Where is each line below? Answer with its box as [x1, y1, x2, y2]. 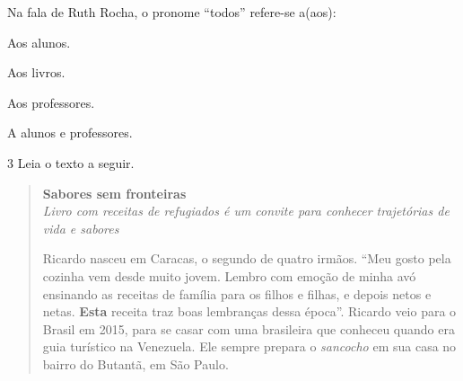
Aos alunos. [7, 32, 71, 51]
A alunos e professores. [7, 123, 133, 142]
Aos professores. [7, 93, 95, 111]
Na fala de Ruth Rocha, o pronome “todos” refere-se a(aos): [7, 3, 336, 21]
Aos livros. [7, 63, 66, 82]
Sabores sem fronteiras [42, 183, 187, 202]
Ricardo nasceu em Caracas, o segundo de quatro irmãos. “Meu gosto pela [42, 249, 451, 268]
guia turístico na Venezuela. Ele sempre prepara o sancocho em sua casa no [42, 337, 457, 356]
